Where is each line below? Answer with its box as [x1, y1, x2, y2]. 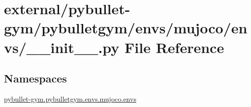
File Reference [125, 37, 224, 57]
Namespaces [4, 71, 67, 86]
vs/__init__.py [4, 37, 120, 57]
